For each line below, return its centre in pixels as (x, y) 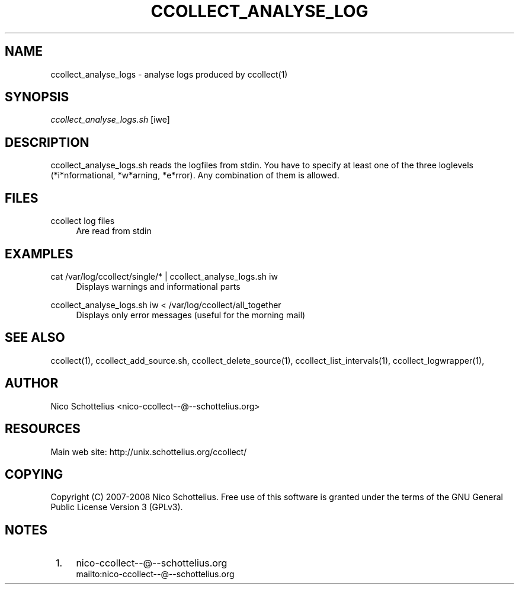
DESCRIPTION (47, 142)
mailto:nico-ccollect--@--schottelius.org (155, 574)
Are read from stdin (114, 231)
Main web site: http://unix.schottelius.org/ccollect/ (149, 452)
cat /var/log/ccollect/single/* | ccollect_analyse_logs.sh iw (164, 276)
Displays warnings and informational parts (158, 286)
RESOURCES (43, 429)
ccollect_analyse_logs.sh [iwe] (110, 120)
